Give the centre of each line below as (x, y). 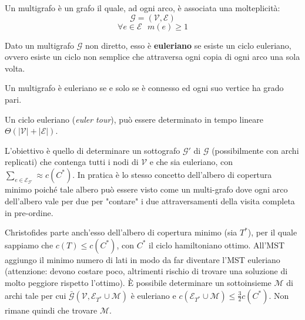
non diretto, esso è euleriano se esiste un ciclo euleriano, (188, 45)
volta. (15, 68)
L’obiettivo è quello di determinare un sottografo (93, 150)
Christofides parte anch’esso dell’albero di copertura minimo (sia (121, 232)
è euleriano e (153, 295)
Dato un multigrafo (40, 45)
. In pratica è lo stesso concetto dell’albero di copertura (172, 174)
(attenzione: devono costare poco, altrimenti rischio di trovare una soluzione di (146, 271)
